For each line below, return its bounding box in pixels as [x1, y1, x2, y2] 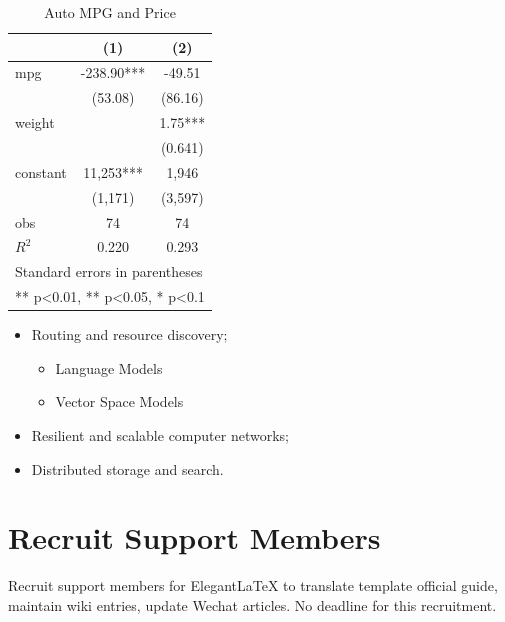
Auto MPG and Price [44, 2, 176, 22]
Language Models [55, 357, 163, 378]
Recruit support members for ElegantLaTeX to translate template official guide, [8, 575, 498, 596]
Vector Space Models [55, 391, 184, 412]
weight [15, 112, 55, 133]
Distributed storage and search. [31, 458, 224, 479]
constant [15, 161, 67, 182]
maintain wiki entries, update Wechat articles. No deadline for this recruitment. [8, 594, 497, 615]
